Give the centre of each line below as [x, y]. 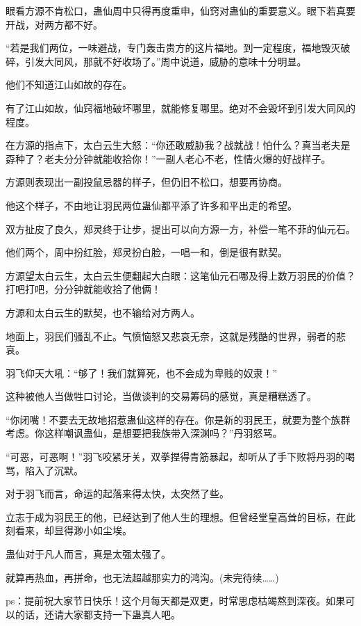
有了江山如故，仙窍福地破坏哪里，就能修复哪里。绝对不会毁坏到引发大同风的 [180, 107]
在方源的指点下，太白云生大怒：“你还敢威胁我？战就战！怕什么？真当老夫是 [178, 145]
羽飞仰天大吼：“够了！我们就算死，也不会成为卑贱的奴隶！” [142, 372]
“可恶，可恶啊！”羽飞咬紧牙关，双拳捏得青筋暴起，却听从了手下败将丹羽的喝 [180, 457]
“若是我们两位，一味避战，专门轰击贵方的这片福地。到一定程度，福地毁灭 [173, 48]
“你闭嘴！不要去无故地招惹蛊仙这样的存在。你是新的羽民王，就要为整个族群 [178, 419]
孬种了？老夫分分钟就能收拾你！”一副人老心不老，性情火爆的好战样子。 [168, 158]
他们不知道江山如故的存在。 [69, 85]
